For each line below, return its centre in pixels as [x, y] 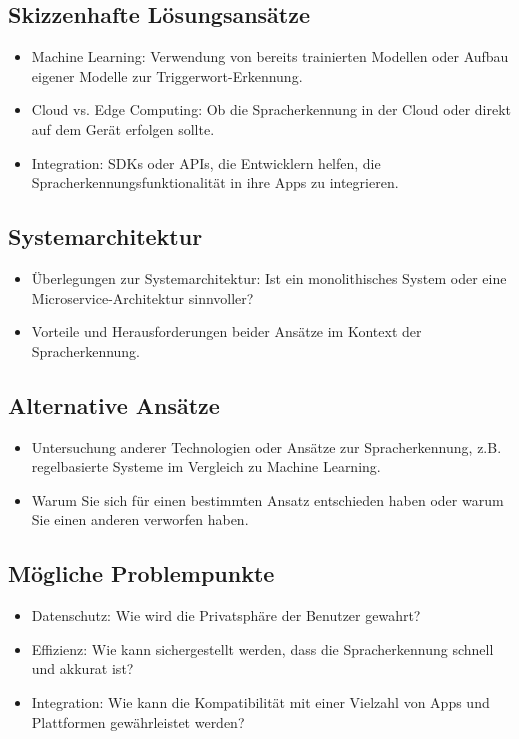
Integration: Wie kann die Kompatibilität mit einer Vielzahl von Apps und [260, 701]
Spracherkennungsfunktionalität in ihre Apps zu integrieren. [215, 182]
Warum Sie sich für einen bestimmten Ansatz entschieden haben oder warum [267, 499]
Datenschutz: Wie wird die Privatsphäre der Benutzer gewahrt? [226, 615]
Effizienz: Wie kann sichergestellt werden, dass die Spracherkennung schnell [262, 648]
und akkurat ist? [82, 668]
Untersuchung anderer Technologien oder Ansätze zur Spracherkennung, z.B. [266, 446]
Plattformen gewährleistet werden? [138, 721]
